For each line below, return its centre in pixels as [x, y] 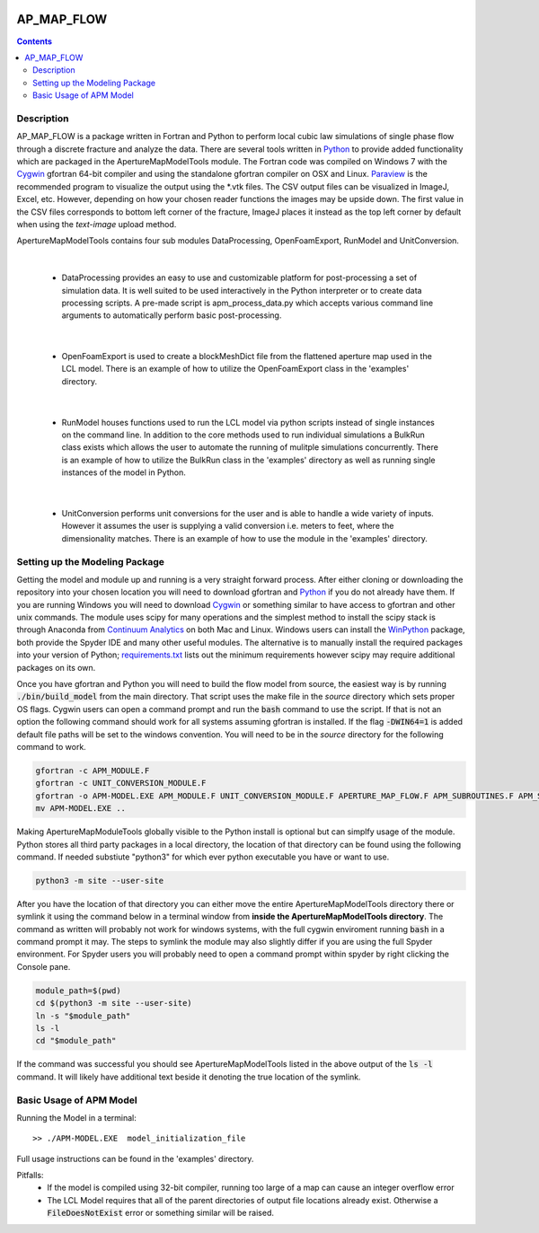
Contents [35, 41]
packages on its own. [56, 667]
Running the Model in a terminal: [76, 1117]
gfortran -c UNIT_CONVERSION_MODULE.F [121, 783]
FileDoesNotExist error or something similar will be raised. [160, 1213]
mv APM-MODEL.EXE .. [80, 809]
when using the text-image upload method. [97, 224]
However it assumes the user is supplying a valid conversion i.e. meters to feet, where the [228, 526]
